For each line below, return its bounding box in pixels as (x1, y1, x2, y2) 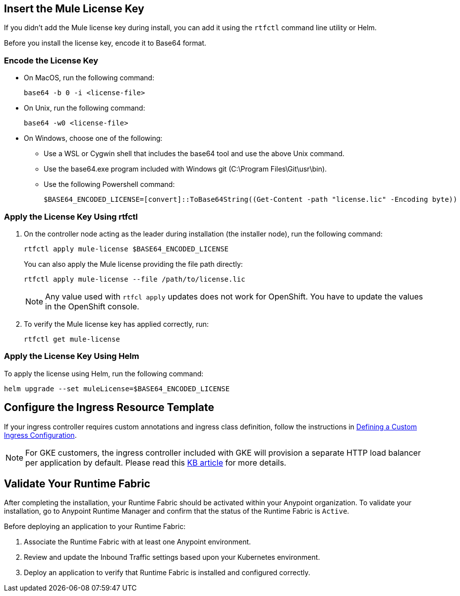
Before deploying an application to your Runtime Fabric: (4, 522, 186, 531)
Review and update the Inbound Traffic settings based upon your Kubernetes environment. (24, 553, 320, 562)
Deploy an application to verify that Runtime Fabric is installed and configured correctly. (24, 568, 310, 577)
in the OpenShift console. (45, 301, 139, 311)
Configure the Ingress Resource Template (4, 401, 214, 414)
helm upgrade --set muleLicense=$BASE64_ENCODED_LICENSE (4, 384, 230, 393)
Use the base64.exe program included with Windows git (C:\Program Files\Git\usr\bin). (44, 165, 327, 174)
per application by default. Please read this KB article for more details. (25, 457, 287, 468)
